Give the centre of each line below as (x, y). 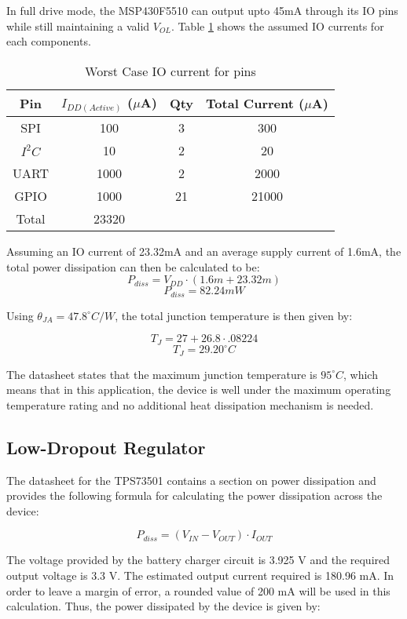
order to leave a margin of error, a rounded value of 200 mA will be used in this (198, 590)
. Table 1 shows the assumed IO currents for (277, 25)
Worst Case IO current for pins (170, 71)
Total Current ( (255, 103)
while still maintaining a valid (78, 25)
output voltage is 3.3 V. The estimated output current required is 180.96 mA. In (200, 575)
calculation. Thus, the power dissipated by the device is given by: (163, 606)
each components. (49, 41)
